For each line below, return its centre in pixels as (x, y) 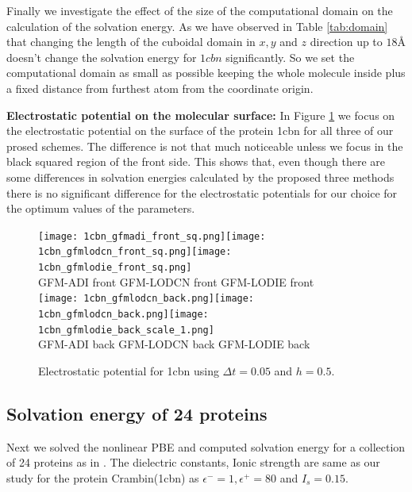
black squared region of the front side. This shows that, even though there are (196, 161)
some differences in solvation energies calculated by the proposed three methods (200, 177)
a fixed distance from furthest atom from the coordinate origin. (160, 88)
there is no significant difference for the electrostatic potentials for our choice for (202, 192)
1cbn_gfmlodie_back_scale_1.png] (126, 330)
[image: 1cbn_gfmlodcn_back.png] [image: (146, 299)
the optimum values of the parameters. (101, 208)
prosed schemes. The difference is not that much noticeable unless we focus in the (205, 146)
